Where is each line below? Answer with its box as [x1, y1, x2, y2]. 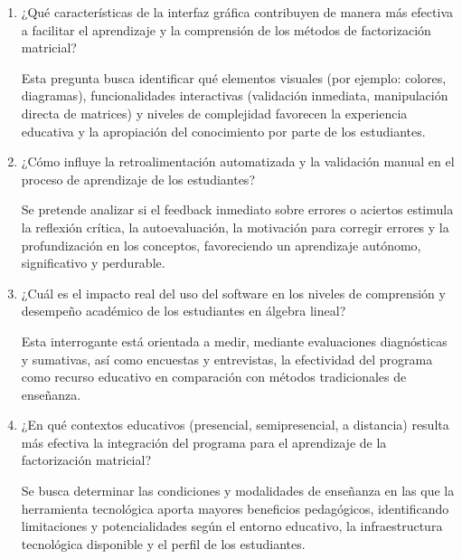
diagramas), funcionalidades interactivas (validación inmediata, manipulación [21, 86, 448, 105]
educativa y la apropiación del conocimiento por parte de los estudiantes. [21, 121, 426, 140]
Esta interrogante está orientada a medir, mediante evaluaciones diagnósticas [21, 331, 448, 350]
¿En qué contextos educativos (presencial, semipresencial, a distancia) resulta [21, 415, 449, 434]
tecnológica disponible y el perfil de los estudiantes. [21, 534, 306, 553]
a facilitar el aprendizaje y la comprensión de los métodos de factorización [21, 20, 431, 39]
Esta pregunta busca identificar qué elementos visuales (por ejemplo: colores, [21, 68, 447, 87]
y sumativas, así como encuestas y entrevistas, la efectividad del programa [21, 349, 433, 368]
